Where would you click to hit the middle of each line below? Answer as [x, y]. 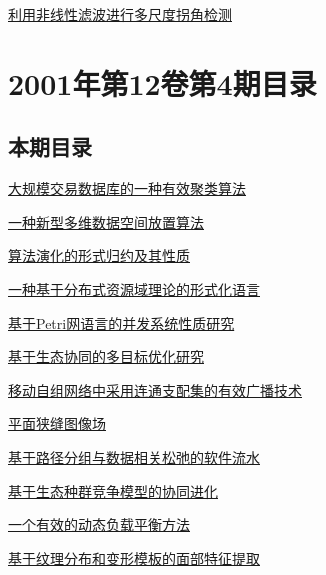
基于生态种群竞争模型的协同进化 [113, 490]
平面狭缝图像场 [57, 423]
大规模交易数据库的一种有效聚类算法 [127, 188]
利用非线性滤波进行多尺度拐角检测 [120, 14]
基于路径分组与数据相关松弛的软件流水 [134, 456]
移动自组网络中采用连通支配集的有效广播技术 [155, 389]
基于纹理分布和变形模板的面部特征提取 [134, 557]
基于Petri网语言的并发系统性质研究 [121, 322]
